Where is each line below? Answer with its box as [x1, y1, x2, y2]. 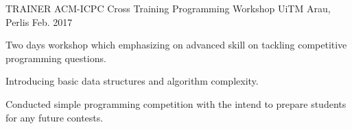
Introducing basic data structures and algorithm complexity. [5, 74, 259, 88]
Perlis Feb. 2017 [5, 14, 73, 29]
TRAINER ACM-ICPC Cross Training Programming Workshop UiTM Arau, [5, 1, 331, 15]
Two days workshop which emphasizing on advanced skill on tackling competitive [5, 38, 347, 52]
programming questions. [5, 51, 106, 65]
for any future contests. [5, 110, 104, 124]
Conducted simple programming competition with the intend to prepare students [5, 96, 347, 111]
